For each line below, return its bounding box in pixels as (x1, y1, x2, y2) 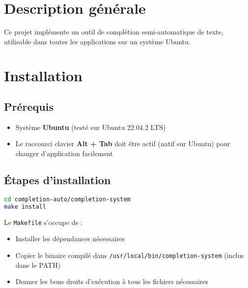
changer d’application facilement (15, 148, 113, 159)
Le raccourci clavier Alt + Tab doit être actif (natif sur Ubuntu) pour (15, 138, 230, 149)
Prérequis (4, 99, 54, 114)
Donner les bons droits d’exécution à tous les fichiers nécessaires (15, 276, 209, 287)
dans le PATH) (15, 259, 61, 270)
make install (4, 203, 46, 210)
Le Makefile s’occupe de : (4, 217, 83, 227)
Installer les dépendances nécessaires (15, 233, 125, 244)
